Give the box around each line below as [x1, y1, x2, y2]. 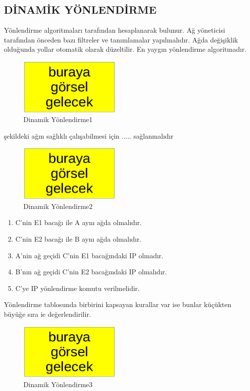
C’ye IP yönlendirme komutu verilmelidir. [15, 283, 140, 293]
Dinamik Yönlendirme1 [23, 114, 93, 124]
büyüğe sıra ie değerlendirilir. [4, 309, 91, 319]
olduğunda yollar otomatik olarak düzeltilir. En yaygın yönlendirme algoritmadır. [4, 44, 247, 54]
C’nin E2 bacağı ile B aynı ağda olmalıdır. [15, 233, 142, 244]
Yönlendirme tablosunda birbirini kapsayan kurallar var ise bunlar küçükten [4, 299, 231, 309]
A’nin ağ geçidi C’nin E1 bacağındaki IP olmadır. [15, 250, 164, 260]
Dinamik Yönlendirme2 [23, 201, 93, 211]
